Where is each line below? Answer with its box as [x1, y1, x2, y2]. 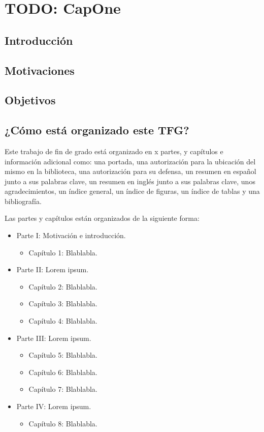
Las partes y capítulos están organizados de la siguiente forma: [5, 213, 200, 223]
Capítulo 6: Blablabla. [28, 366, 97, 377]
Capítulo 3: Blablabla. [28, 298, 97, 309]
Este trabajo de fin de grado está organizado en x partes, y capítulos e [5, 146, 223, 156]
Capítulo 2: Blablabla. [28, 281, 97, 292]
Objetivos [5, 92, 56, 108]
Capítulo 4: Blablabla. [28, 315, 97, 326]
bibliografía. [5, 195, 42, 206]
